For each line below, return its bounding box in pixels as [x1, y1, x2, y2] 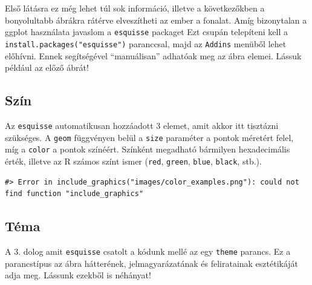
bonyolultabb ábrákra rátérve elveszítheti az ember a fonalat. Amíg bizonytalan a [5, 13, 307, 26]
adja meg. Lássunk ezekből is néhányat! [5, 269, 151, 281]
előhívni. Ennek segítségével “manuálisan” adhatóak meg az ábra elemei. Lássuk [5, 49, 302, 62]
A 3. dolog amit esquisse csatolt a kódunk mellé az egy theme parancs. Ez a [5, 244, 291, 257]
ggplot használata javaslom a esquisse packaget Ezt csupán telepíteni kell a [5, 25, 288, 38]
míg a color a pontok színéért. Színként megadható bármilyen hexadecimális [5, 143, 290, 156]
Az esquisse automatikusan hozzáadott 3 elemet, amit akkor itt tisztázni [5, 119, 279, 131]
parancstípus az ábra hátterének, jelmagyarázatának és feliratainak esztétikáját [5, 257, 299, 269]
